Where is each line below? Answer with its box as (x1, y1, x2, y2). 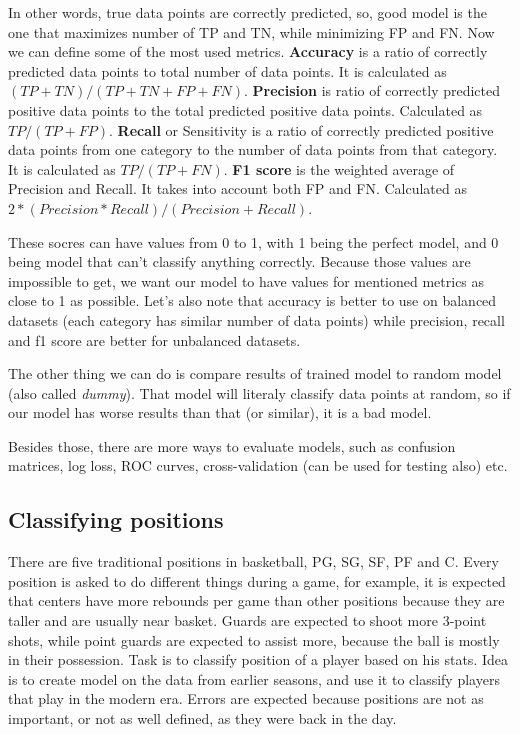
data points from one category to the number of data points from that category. (8, 139, 498, 160)
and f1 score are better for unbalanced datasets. (8, 329, 301, 350)
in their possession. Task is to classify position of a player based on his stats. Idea (8, 649, 508, 670)
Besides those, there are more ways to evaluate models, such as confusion (8, 435, 456, 456)
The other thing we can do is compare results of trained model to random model (8, 363, 502, 384)
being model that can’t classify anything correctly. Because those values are (8, 251, 471, 272)
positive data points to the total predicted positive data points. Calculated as (8, 99, 483, 120)
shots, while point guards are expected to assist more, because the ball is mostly (8, 629, 500, 650)
